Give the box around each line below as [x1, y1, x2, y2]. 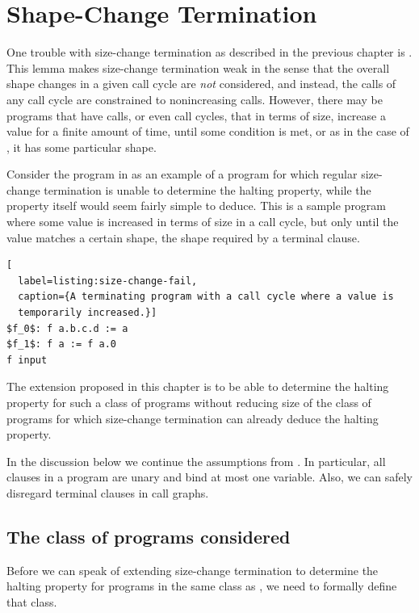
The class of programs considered [6, 523, 291, 548]
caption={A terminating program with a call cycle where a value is [18, 291, 394, 303]
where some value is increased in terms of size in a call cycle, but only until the [6, 213, 399, 230]
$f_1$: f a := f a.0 [6, 338, 117, 351]
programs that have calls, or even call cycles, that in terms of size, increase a [6, 107, 386, 124]
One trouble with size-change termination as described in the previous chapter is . [6, 44, 413, 61]
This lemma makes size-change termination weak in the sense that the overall [6, 59, 390, 76]
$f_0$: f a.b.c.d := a [6, 322, 128, 334]
